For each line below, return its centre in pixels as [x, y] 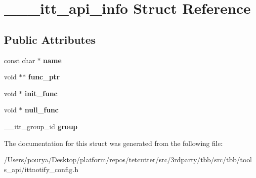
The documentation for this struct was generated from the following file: [113, 143]
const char [20, 60]
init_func [41, 93]
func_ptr [44, 77]
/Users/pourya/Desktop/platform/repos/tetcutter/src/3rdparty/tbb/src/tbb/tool [128, 160]
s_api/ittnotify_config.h [41, 169]
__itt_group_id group [41, 126]
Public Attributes [50, 39]
